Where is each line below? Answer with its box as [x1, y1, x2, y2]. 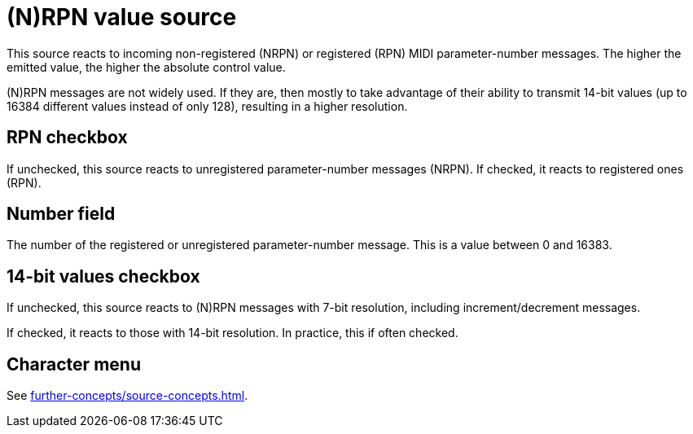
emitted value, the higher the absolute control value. [7, 59, 286, 74]
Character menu [7, 353, 141, 375]
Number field [7, 204, 116, 225]
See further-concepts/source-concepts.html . [7, 388, 248, 403]
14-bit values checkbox [7, 265, 200, 287]
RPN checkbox [7, 127, 128, 148]
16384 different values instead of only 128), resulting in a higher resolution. [7, 99, 408, 113]
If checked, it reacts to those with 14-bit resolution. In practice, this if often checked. [7, 326, 458, 340]
